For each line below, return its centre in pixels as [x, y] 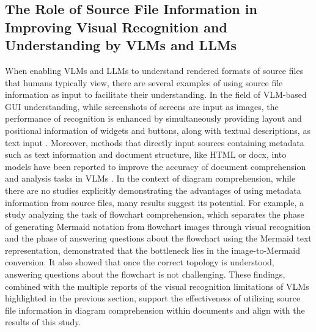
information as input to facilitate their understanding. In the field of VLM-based [156, 94]
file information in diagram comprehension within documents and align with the [155, 310]
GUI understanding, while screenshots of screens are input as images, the [142, 106]
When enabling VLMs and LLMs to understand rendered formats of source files [154, 70]
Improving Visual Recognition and [116, 27]
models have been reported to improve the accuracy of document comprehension [156, 166]
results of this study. [43, 322]
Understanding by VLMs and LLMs [121, 45]
